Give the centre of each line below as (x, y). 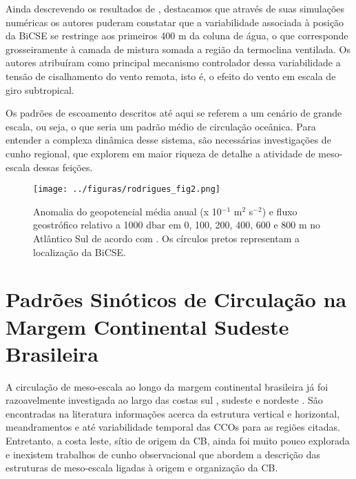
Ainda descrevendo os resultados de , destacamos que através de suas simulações (175, 8)
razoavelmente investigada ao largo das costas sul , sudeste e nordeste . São (164, 400)
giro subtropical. (40, 89)
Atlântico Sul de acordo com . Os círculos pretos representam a (167, 238)
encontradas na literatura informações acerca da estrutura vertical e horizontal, (173, 413)
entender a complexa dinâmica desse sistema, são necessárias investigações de (168, 140)
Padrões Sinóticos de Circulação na (176, 299)
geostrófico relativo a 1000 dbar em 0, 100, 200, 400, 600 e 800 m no (177, 225)
